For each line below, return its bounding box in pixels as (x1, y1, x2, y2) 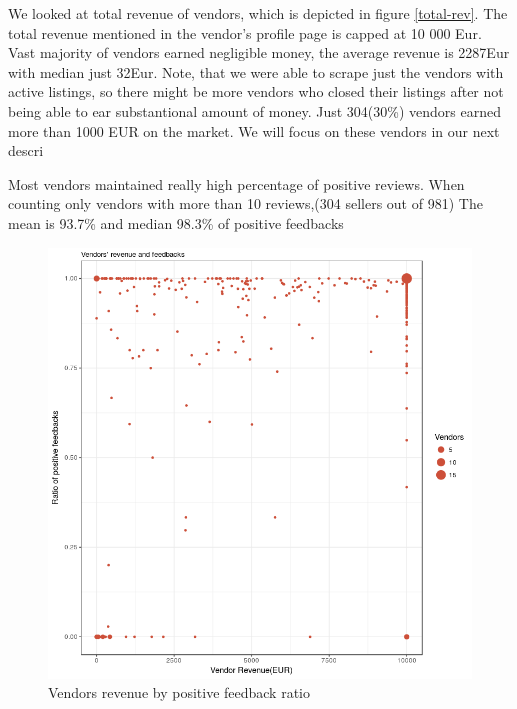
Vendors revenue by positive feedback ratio (48, 682, 310, 703)
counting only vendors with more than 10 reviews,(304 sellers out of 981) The (8, 193, 483, 214)
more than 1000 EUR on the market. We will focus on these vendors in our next (8, 120, 500, 141)
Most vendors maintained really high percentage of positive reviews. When (8, 173, 465, 194)
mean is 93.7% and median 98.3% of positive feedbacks (8, 212, 344, 233)
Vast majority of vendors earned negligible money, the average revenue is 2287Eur (8, 42, 510, 63)
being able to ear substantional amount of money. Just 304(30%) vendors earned (8, 100, 501, 121)
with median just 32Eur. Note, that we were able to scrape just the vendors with (8, 61, 504, 82)
